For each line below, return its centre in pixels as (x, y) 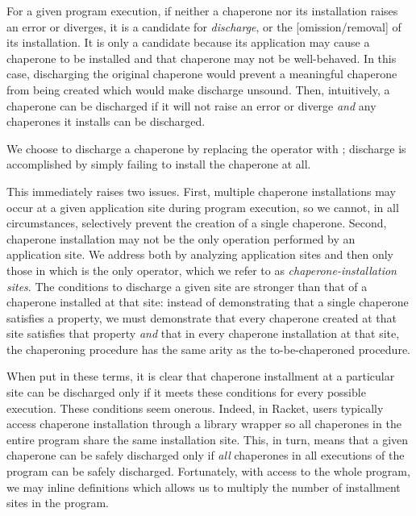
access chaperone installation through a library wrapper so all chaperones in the (204, 424)
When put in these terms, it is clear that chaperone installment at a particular (201, 376)
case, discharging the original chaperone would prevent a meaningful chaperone (202, 74)
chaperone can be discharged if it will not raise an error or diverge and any (191, 105)
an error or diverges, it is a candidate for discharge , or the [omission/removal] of (204, 26)
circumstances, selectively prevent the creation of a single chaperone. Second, (197, 223)
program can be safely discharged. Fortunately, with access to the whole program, (208, 471)
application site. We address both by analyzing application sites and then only (200, 254)
